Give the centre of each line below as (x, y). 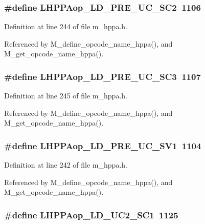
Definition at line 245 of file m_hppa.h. (66, 96)
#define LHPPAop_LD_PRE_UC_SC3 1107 (102, 76)
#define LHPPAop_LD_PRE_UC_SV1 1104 (103, 145)
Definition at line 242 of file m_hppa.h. (66, 165)
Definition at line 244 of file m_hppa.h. (66, 26)
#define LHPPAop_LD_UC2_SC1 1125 (91, 215)
